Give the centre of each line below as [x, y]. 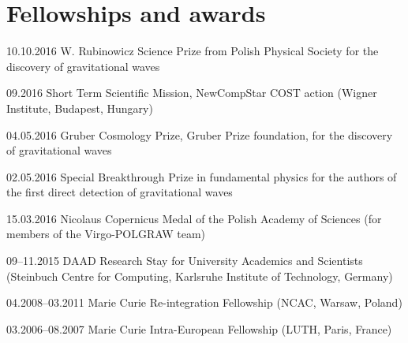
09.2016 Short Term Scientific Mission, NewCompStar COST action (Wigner [192, 93]
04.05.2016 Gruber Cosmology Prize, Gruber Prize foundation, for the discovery [200, 134]
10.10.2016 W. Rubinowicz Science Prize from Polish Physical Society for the [193, 51]
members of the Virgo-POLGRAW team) [106, 234]
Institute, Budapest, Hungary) [80, 108]
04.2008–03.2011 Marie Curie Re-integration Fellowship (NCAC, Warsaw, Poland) [204, 302]
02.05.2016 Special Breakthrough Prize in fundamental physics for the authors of [202, 176]
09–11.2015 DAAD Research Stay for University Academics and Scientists [185, 261]
